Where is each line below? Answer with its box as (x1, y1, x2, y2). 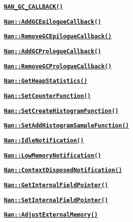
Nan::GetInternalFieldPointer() (4, 181, 108, 189)
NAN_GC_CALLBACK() (4, 3, 63, 10)
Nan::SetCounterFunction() (4, 92, 91, 99)
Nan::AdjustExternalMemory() (4, 211, 98, 219)
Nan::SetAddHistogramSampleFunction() (4, 122, 129, 129)
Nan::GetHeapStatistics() (4, 78, 87, 85)
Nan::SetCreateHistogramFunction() (4, 107, 119, 114)
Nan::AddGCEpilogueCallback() (4, 18, 101, 25)
